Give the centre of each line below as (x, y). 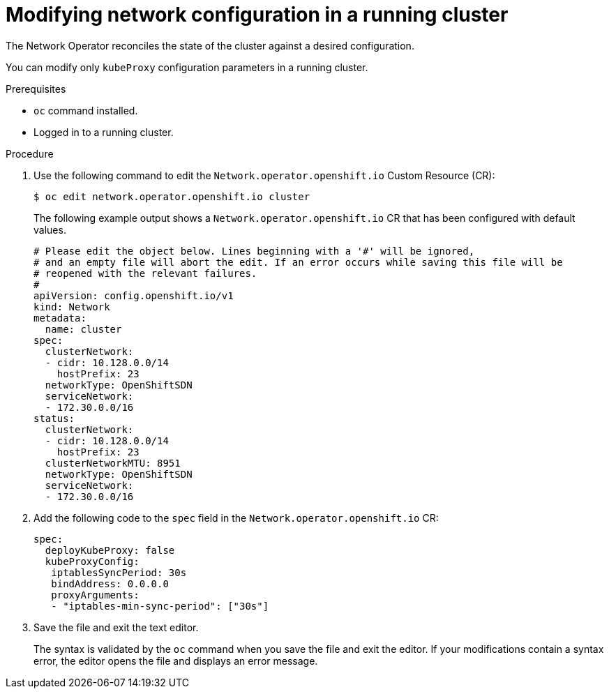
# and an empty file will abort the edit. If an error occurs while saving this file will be (298, 262)
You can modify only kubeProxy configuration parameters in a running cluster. (187, 67)
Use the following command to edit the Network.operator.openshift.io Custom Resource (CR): (264, 175)
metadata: (60, 318)
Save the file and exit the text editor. (116, 627)
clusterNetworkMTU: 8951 (113, 463)
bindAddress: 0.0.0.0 (110, 583)
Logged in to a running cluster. (104, 132)
